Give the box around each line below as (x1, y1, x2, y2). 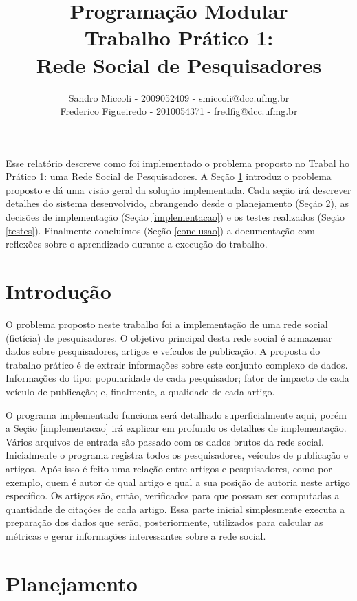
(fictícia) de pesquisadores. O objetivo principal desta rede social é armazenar (6, 330, 332, 345)
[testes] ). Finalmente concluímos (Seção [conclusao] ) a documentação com (6, 223, 316, 237)
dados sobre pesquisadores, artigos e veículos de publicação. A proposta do (6, 344, 321, 358)
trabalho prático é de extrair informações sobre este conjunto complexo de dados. (6, 357, 348, 371)
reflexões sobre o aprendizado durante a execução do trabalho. (6, 237, 268, 251)
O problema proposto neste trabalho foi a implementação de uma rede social (6, 316, 328, 331)
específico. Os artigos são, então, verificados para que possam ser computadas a (6, 488, 340, 503)
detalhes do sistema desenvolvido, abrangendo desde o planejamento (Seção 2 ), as (6, 196, 349, 210)
